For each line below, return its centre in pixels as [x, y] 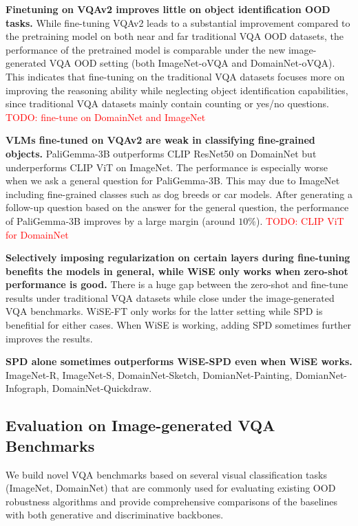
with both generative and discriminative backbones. [115, 515]
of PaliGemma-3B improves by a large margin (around [120, 220]
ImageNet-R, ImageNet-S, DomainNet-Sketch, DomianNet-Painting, [149, 374]
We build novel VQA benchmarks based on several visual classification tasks [166, 474]
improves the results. [49, 338]
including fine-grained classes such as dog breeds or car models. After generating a [179, 194]
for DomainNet [37, 234]
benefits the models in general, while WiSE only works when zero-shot [177, 271]
